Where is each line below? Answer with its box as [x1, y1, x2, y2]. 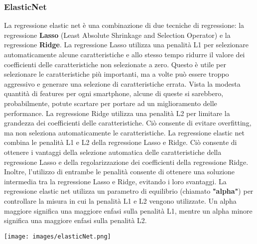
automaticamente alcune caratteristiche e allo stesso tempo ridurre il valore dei [4, 49, 245, 59]
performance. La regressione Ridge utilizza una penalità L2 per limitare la [4, 108, 230, 118]
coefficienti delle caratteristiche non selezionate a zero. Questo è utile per [4, 59, 226, 69]
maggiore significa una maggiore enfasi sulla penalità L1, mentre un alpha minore [4, 205, 253, 216]
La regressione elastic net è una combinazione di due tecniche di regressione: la [4, 20, 245, 30]
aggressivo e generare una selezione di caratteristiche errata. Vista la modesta [4, 78, 241, 89]
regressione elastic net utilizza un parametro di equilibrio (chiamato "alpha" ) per [4, 186, 254, 196]
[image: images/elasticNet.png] [4, 233, 111, 240]
